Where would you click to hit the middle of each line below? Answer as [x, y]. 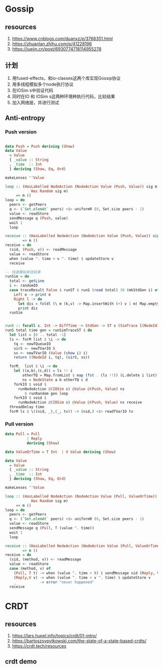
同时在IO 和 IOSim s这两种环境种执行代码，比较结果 [64, 96]
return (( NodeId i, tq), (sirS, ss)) [52, 357]
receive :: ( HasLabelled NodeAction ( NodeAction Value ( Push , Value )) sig [82, 236]
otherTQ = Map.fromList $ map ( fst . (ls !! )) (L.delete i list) [90, 375]
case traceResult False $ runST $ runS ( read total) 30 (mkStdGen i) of [84, 290]
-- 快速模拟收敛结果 [23, 272]
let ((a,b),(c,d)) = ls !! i [43, 371]
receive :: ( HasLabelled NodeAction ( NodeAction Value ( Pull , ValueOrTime [82, 546]
